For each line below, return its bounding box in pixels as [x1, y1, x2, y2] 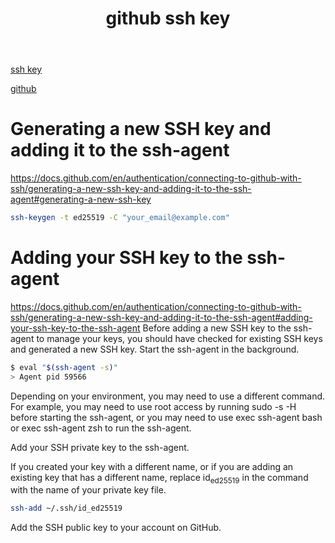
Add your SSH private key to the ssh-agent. [10, 441, 190, 453]
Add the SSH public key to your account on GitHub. [10, 522, 222, 534]
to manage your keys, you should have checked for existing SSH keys [36, 332, 323, 344]
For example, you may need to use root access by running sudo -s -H [10, 400, 297, 412]
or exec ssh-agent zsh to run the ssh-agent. [10, 422, 192, 434]
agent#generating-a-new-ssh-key [10, 193, 152, 206]
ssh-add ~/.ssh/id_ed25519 [10, 503, 123, 514]
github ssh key [105, 7, 231, 30]
